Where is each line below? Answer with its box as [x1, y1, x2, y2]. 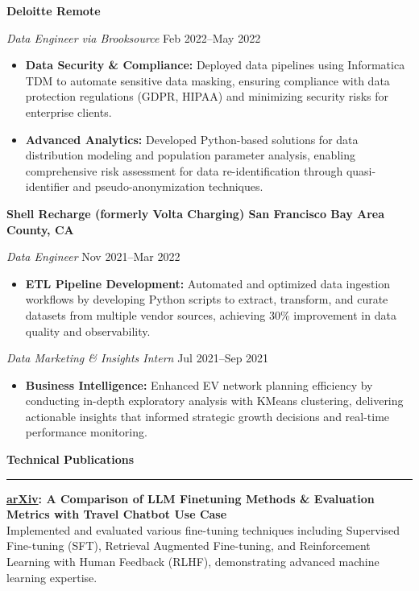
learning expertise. [6, 568, 97, 585]
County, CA [6, 221, 74, 238]
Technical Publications [6, 451, 134, 468]
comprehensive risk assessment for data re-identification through [25, 162, 343, 179]
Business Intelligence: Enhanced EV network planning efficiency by [25, 376, 373, 393]
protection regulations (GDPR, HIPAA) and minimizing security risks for [25, 88, 388, 105]
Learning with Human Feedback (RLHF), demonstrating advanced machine [6, 553, 380, 570]
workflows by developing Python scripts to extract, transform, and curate [25, 291, 388, 308]
